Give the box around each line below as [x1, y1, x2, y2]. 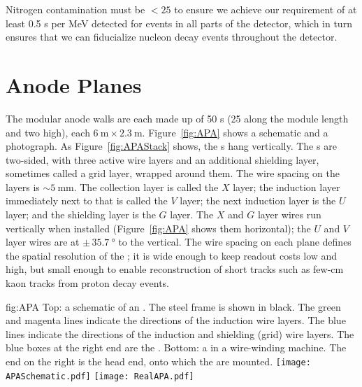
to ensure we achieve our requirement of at [174, 2, 357, 16]
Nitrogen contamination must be [6, 2, 145, 16]
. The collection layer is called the [73, 179, 219, 194]
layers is [6, 179, 40, 194]
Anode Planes [6, 70, 142, 99]
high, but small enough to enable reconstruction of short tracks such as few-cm [6, 262, 344, 276]
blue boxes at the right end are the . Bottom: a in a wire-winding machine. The [6, 340, 347, 355]
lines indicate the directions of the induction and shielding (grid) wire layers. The [6, 326, 354, 341]
